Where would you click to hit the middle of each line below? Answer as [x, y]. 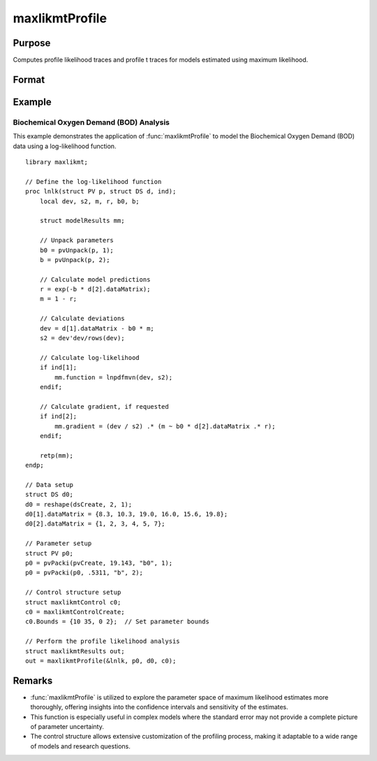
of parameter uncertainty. [67, 727]
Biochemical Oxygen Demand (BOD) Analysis [91, 122]
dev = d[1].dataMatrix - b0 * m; [97, 328]
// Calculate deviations [82, 319]
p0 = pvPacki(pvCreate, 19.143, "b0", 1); [99, 563]
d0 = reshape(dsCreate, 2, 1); [79, 504]
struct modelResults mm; [82, 221]
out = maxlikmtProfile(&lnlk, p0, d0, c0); [101, 661]
